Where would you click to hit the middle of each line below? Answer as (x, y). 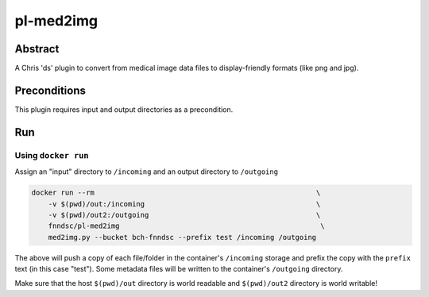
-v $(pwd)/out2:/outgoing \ (184, 215)
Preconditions (50, 90)
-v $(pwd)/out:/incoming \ (184, 204)
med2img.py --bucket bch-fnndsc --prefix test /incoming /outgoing (182, 237)
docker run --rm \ (176, 193)
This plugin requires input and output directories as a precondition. (124, 109)
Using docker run (52, 155)
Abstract (37, 49)
